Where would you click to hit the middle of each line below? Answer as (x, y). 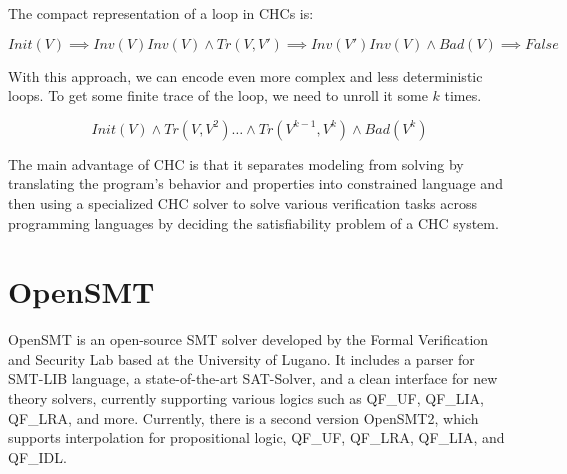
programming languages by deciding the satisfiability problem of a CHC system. (253, 222)
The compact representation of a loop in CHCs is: (161, 13)
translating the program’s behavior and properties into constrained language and (255, 183)
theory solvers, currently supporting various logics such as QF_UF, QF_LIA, (246, 398)
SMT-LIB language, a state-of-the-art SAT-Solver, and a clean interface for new (253, 378)
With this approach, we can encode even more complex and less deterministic (245, 75)
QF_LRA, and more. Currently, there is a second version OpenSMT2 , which (243, 417)
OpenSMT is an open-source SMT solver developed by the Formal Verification (248, 339)
